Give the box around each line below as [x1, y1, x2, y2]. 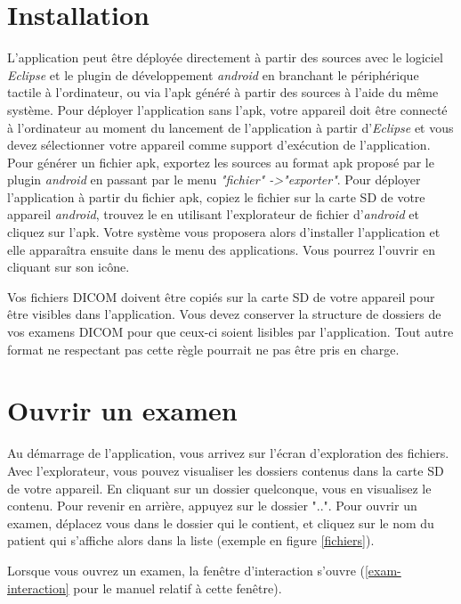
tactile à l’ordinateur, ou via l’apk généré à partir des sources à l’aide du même [7, 83, 439, 102]
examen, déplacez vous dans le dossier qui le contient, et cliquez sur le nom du [7, 513, 434, 532]
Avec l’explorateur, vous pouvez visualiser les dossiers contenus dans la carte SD [7, 461, 444, 479]
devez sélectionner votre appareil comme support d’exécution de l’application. [7, 135, 431, 154]
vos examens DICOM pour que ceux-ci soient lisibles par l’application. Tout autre [7, 322, 454, 341]
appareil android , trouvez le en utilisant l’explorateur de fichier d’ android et [7, 205, 419, 224]
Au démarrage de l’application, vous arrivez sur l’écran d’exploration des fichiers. [7, 444, 449, 462]
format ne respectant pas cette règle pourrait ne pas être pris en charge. [7, 339, 400, 358]
